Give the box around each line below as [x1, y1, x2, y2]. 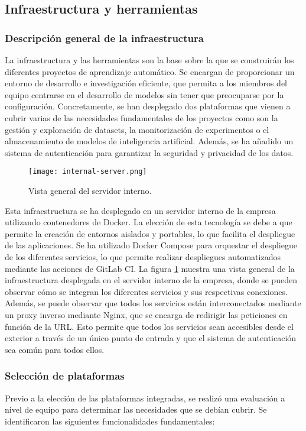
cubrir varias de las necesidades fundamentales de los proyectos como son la [5, 111, 278, 124]
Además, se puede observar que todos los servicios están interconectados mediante [5, 297, 301, 309]
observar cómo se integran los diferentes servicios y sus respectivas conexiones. [5, 285, 288, 297]
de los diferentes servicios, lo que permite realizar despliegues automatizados [5, 250, 281, 263]
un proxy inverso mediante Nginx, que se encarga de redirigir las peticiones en [5, 308, 288, 320]
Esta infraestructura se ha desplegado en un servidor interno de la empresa [5, 204, 276, 216]
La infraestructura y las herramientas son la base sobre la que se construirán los [5, 54, 294, 66]
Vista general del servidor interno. [28, 184, 152, 196]
